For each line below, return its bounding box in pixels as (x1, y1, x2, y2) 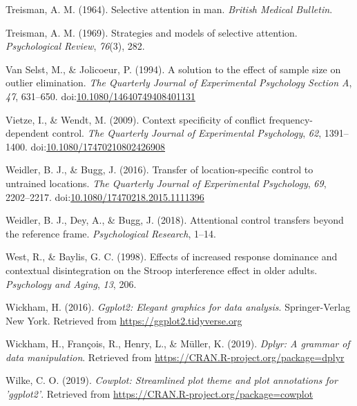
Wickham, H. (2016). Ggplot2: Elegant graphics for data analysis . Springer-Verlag (6, 300, 351, 314)
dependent (6, 126, 50, 140)
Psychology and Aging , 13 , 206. (6, 276, 137, 291)
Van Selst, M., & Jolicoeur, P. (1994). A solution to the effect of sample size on (6, 61, 341, 76)
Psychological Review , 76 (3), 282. (6, 39, 145, 53)
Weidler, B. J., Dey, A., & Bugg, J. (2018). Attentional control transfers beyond (6, 213, 344, 227)
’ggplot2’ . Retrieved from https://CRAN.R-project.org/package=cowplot (6, 387, 313, 401)
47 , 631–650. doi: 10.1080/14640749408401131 (6, 88, 195, 103)
